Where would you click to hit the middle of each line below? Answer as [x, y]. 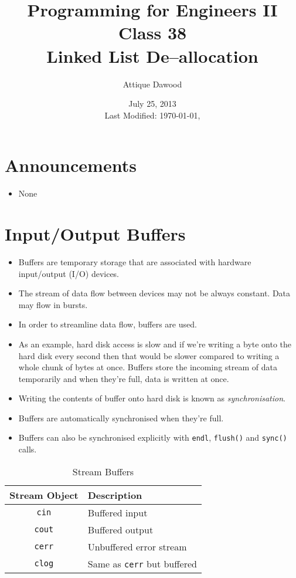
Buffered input [118, 512]
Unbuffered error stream [137, 546]
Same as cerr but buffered [142, 563]
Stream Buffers [103, 471]
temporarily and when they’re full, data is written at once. [124, 378]
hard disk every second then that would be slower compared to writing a [149, 355]
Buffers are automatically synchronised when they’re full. [121, 418]
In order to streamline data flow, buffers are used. [108, 324]
